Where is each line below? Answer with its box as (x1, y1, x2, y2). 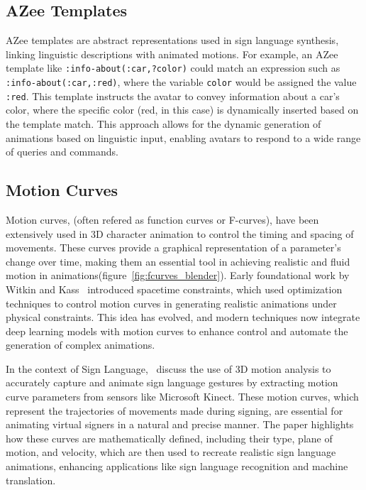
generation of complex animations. (6, 337, 155, 352)
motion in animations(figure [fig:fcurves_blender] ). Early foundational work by (6, 268, 350, 283)
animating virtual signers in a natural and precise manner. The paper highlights (6, 417, 354, 432)
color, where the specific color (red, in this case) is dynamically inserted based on (6, 102, 359, 117)
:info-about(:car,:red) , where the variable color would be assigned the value (6, 75, 357, 89)
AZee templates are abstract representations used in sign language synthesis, (6, 33, 339, 48)
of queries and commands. (6, 144, 118, 159)
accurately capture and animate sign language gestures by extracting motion (6, 375, 338, 390)
